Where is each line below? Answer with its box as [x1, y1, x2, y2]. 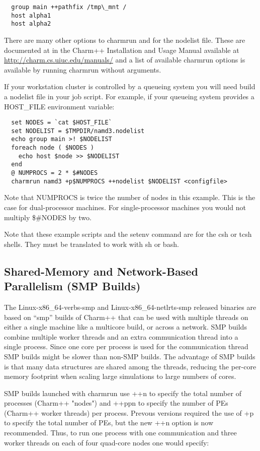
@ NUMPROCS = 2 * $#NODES [11, 169, 98, 177]
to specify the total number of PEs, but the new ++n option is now [4, 417, 214, 428]
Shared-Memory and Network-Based [4, 263, 198, 279]
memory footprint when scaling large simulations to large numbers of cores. [4, 371, 236, 381]
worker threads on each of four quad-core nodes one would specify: [4, 437, 209, 447]
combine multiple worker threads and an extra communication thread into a [4, 331, 238, 342]
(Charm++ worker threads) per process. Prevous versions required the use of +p [4, 407, 254, 418]
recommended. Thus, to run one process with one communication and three [4, 427, 237, 438]
